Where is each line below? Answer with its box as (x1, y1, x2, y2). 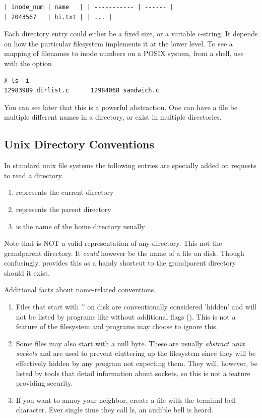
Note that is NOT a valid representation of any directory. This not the (4, 238, 222, 248)
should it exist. (4, 267, 50, 278)
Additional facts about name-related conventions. (4, 284, 156, 295)
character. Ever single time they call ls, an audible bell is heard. (16, 404, 214, 415)
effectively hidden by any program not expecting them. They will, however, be (16, 358, 258, 369)
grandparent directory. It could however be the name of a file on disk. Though (4, 247, 244, 258)
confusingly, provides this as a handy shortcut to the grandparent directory (4, 257, 236, 268)
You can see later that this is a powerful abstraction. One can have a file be (4, 101, 238, 112)
